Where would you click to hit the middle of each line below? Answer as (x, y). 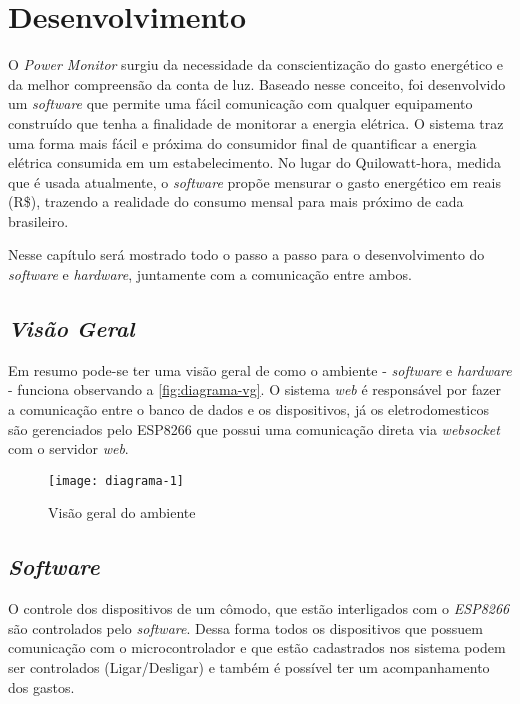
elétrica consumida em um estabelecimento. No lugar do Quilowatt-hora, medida (254, 162)
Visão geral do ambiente (122, 512)
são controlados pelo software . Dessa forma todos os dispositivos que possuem (245, 627)
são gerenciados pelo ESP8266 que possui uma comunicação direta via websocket (254, 428)
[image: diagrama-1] (116, 480)
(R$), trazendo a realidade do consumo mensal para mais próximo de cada (236, 201)
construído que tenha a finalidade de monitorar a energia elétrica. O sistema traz (256, 122)
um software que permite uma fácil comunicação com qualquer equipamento (240, 103)
